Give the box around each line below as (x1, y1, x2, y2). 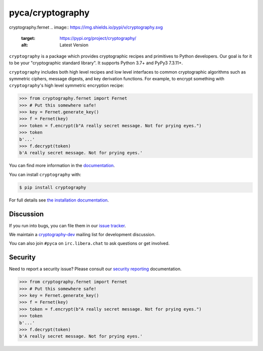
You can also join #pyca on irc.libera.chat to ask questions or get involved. (9, 240, 170, 246)
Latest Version (59, 42, 89, 48)
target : (21, 35, 36, 41)
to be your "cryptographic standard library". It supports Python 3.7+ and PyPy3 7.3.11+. (9, 60, 183, 66)
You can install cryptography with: (9, 171, 81, 177)
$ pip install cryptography (19, 185, 86, 190)
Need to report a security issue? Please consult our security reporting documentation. (9, 266, 182, 272)
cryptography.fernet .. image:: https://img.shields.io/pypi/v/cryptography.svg (9, 24, 163, 30)
